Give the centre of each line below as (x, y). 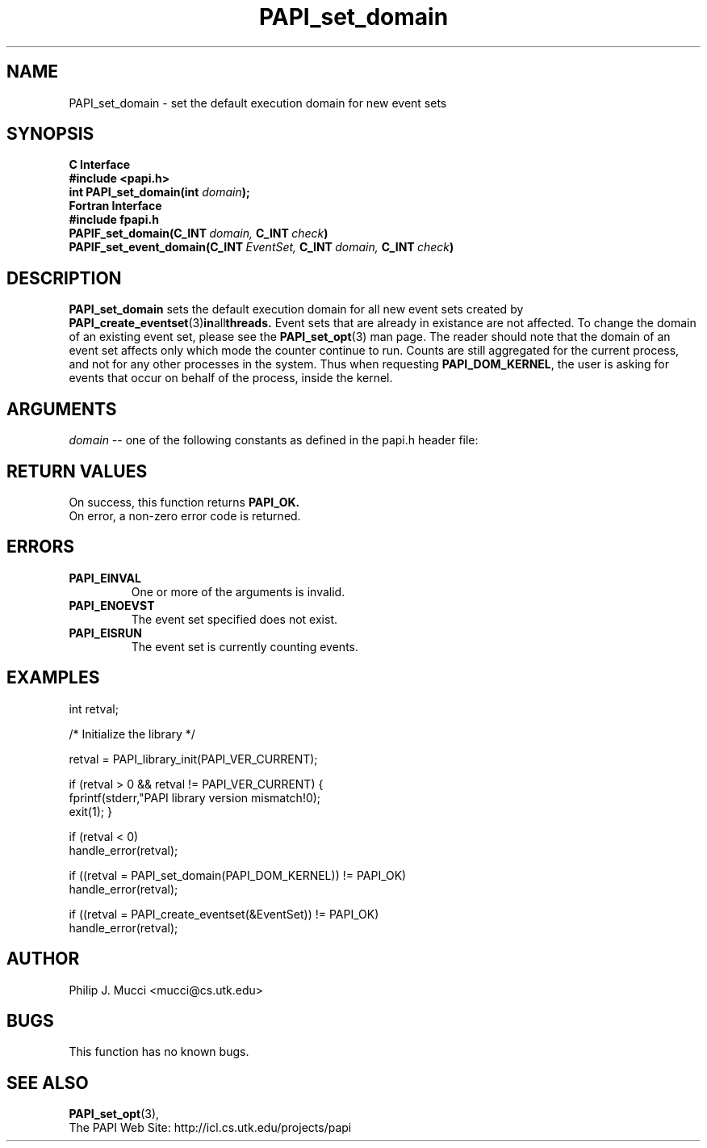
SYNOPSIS (50, 134)
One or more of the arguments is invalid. (238, 591)
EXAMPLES (53, 678)
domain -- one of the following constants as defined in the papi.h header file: (274, 440)
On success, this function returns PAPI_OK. (184, 502)
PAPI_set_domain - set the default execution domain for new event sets (258, 103)
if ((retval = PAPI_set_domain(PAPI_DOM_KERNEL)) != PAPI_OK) (238, 875)
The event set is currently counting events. (245, 646)
